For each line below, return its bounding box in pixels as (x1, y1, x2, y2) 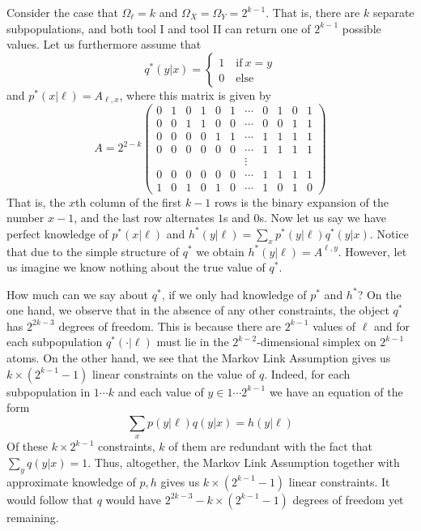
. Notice (369, 225, 409, 242)
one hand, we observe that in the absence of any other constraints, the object (6, 302, 389, 319)
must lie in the (156, 333, 229, 350)
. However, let (338, 242, 407, 259)
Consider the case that (6, 4, 118, 20)
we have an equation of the (269, 383, 403, 400)
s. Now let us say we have (259, 209, 387, 226)
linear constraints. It (288, 473, 390, 490)
